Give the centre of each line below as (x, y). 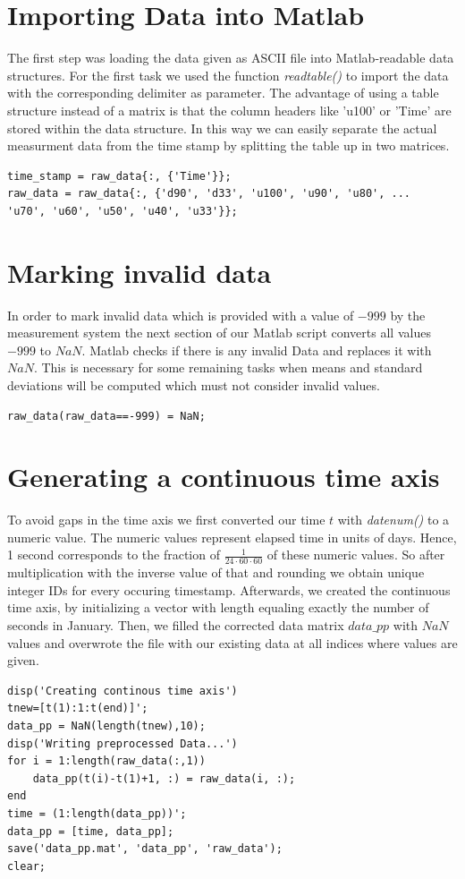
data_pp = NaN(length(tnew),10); (106, 726)
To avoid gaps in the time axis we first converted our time (166, 520)
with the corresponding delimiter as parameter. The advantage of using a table (223, 93)
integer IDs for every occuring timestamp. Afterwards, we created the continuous (229, 589)
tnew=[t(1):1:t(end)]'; (78, 708)
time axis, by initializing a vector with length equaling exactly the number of (218, 607)
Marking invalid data (139, 272)
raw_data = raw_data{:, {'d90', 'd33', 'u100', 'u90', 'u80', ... (209, 194)
